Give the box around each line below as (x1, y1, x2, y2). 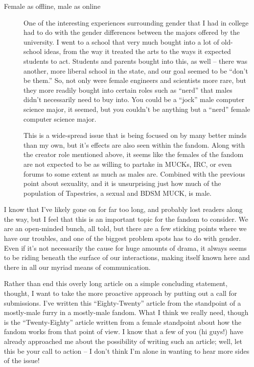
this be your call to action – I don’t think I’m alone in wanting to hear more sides (4, 345, 250, 356)
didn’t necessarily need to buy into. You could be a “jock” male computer (23, 94, 245, 105)
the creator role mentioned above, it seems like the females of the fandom (23, 149, 244, 159)
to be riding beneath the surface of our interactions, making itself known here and (4, 252, 250, 262)
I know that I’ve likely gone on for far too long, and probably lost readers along (4, 204, 243, 214)
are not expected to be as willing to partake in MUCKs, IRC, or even (23, 158, 232, 169)
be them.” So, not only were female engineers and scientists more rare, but (23, 75, 247, 85)
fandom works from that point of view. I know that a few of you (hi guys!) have (4, 326, 244, 337)
